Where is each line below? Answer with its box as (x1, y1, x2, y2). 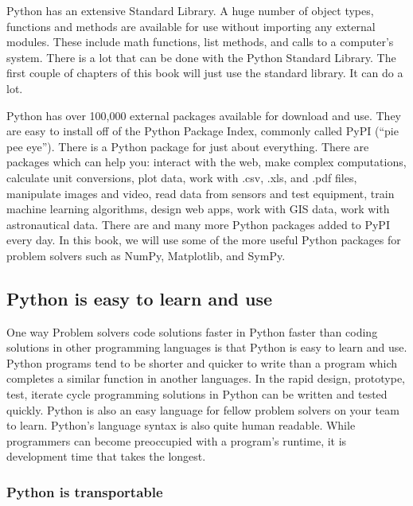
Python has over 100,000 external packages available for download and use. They (6, 107, 401, 123)
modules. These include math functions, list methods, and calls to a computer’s (6, 33, 394, 50)
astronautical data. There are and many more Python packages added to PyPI (6, 216, 390, 232)
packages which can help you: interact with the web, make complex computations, (6, 154, 407, 170)
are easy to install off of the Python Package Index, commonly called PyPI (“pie (6, 123, 399, 139)
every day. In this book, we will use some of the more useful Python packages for (6, 232, 401, 248)
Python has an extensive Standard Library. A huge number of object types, (6, 2, 374, 18)
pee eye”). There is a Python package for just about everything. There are (6, 138, 369, 154)
